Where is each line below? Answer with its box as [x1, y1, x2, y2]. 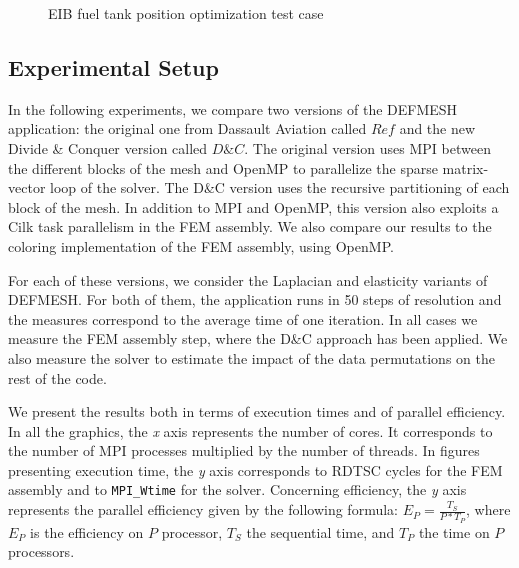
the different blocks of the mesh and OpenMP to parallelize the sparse [8, 157, 438, 178]
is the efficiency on [30, 521, 144, 542]
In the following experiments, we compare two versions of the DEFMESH [8, 98, 458, 119]
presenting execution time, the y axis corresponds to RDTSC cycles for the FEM [8, 459, 503, 480]
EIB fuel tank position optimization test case [48, 3, 324, 23]
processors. [8, 541, 75, 562]
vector [8, 177, 46, 198]
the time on [418, 521, 490, 542]
